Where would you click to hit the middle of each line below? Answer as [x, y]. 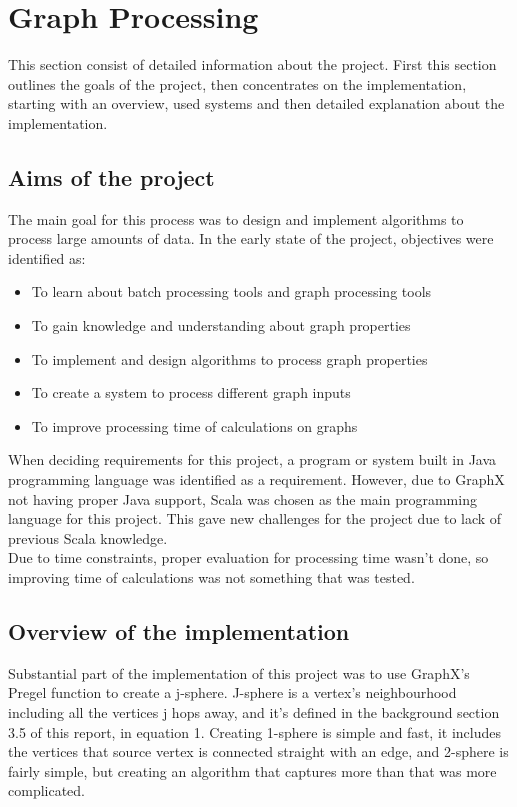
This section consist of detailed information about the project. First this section [252, 64]
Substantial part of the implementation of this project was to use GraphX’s [239, 672]
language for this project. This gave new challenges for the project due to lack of [255, 518]
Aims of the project [111, 176]
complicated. [46, 790]
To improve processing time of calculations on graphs [194, 425]
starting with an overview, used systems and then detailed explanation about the [256, 103]
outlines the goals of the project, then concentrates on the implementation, [237, 83]
